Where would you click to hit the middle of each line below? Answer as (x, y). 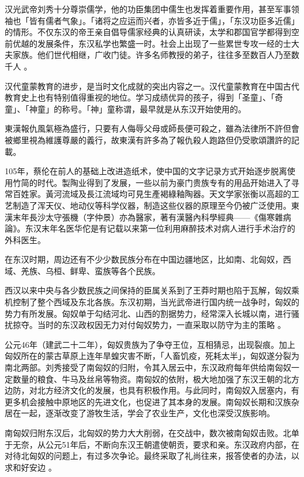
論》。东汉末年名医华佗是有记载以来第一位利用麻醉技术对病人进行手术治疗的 (150, 228)
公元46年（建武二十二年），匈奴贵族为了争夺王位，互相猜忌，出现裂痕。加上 (150, 344)
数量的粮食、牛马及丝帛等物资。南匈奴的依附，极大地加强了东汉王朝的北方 (156, 379)
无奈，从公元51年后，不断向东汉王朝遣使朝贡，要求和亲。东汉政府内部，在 (156, 444)
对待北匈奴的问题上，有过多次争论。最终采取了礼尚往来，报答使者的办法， (148, 456)
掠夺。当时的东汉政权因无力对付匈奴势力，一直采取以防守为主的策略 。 (149, 325)
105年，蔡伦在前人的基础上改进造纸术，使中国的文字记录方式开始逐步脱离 (146, 171)
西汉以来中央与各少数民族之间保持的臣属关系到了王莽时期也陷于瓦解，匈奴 (148, 290)
